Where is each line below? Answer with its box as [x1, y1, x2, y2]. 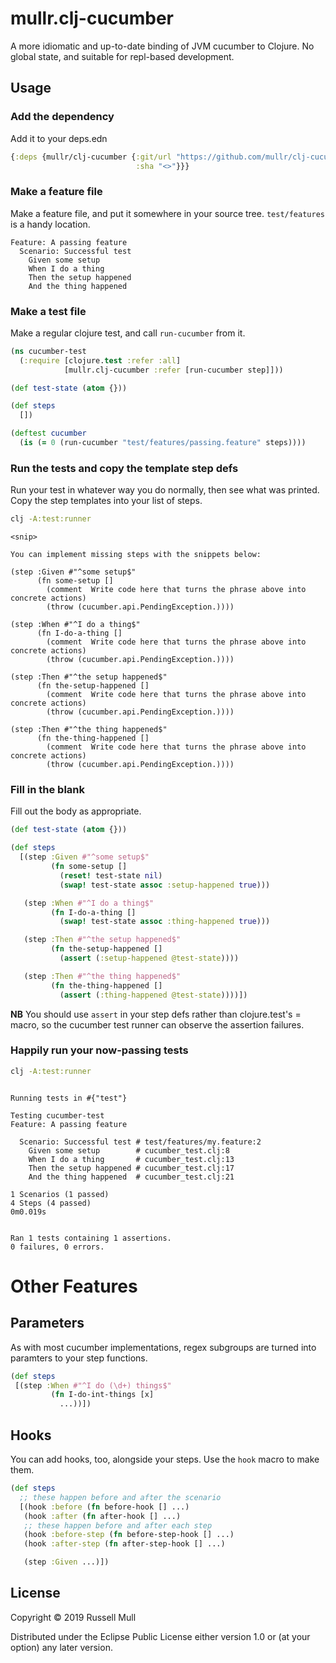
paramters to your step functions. [10, 1352, 148, 1364]
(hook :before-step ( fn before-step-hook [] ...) [23, 1530, 235, 1540]
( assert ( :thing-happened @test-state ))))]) [59, 990, 248, 1000]
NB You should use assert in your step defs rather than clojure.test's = [10, 1008, 302, 1020]
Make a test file [10, 304, 87, 318]
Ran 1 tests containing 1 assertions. [10, 1233, 172, 1243]
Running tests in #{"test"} [10, 1093, 128, 1103]
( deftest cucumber [10, 428, 87, 439]
